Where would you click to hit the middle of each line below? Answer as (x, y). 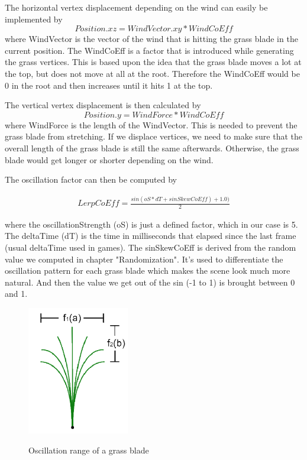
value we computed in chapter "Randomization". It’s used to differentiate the (144, 259)
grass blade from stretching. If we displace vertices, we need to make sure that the (154, 136)
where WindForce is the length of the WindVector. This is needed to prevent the (151, 124)
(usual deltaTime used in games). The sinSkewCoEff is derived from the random (151, 247)
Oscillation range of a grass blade (89, 450)
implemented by (34, 19)
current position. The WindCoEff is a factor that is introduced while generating (149, 50)
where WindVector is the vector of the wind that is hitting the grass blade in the (151, 39)
